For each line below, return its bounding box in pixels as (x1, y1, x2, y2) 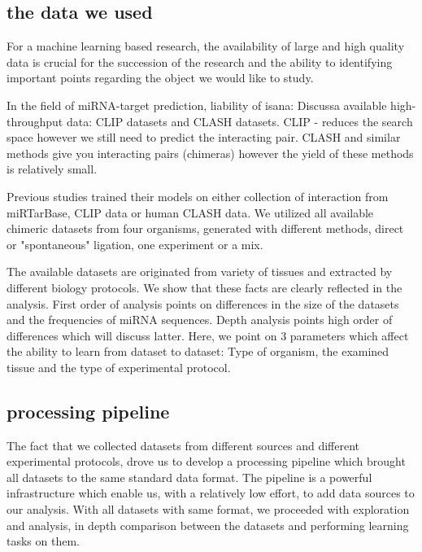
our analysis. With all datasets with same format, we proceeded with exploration (7, 501, 410, 518)
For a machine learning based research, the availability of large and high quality (7, 37, 405, 55)
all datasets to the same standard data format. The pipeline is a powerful (7, 468, 372, 485)
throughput (7, 112, 63, 129)
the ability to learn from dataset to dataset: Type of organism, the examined (7, 343, 389, 360)
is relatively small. (7, 160, 98, 177)
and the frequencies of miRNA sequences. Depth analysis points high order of (7, 311, 393, 328)
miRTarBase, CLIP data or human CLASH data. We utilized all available (7, 204, 374, 221)
